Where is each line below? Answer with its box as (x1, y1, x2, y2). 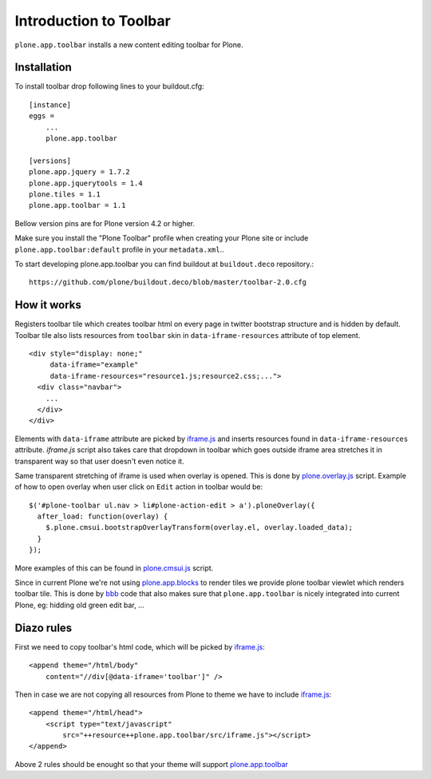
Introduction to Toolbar (14, 12, 171, 30)
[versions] (29, 156, 72, 165)
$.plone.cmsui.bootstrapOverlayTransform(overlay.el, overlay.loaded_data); (45, 523, 354, 532)
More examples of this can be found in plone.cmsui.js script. (14, 563, 214, 573)
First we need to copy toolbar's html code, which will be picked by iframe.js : (14, 642, 265, 651)
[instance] (29, 100, 72, 109)
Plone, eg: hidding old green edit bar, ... (14, 600, 144, 610)
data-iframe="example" (49, 360, 139, 369)
